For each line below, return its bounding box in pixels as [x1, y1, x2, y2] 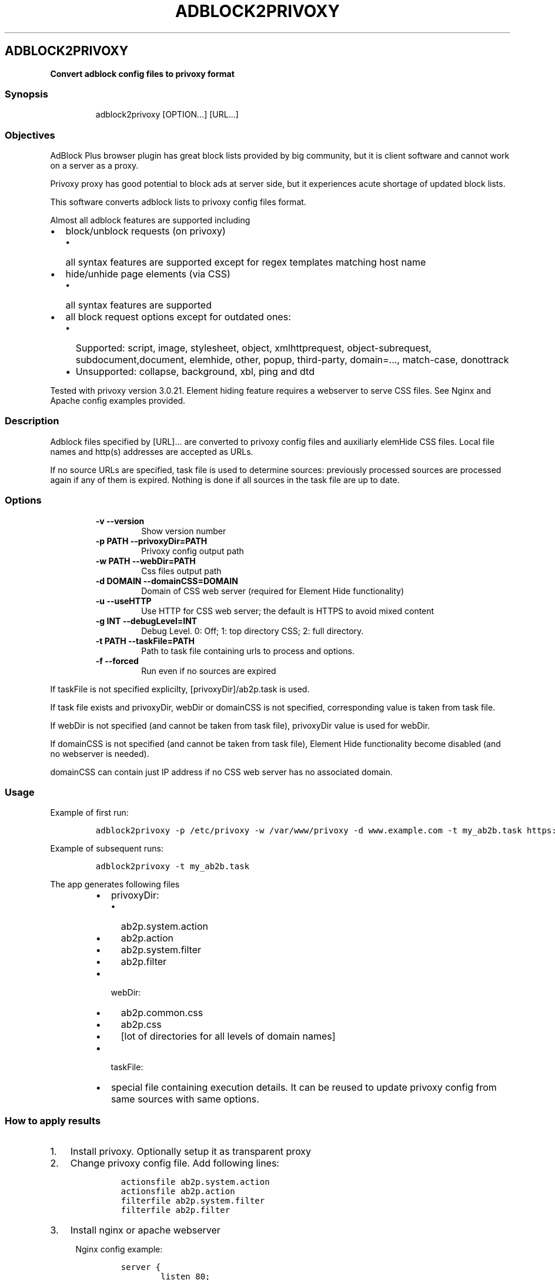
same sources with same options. [111, 1093, 259, 1105]
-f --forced [95, 655, 139, 666]
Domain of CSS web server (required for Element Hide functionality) [141, 585, 404, 596]
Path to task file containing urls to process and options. [141, 645, 355, 656]
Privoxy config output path [141, 545, 244, 556]
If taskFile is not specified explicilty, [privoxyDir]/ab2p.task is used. [50, 683, 310, 694]
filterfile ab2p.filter [121, 1205, 230, 1215]
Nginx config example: [75, 1244, 163, 1255]
